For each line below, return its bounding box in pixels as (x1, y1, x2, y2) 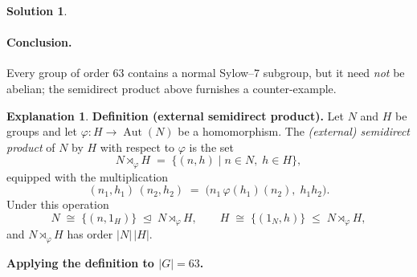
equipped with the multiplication (6, 168, 169, 185)
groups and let (6, 123, 78, 140)
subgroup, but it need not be (263, 64, 405, 81)
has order (67, 226, 113, 242)
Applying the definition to (6, 254, 154, 271)
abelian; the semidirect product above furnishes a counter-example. (6, 79, 337, 96)
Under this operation (6, 196, 109, 213)
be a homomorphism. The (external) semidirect (178, 123, 410, 140)
